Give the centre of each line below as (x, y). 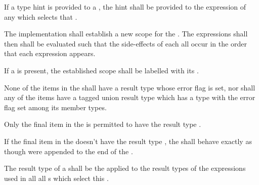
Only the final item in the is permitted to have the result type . (103, 124)
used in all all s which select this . (56, 178)
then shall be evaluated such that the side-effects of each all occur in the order (125, 43)
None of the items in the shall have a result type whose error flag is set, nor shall (130, 87)
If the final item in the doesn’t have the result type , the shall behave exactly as (128, 141)
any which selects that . (41, 16)
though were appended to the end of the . (69, 151)
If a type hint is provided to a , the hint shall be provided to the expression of (125, 7)
